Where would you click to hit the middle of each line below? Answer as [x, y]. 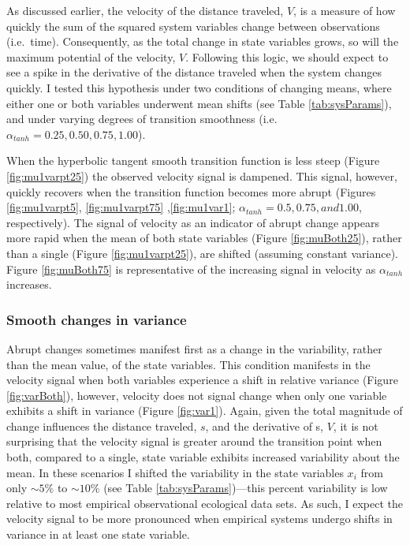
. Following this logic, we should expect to [287, 56]
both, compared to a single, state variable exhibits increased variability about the [203, 457]
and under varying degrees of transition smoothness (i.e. [142, 119]
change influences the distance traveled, [102, 426]
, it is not [356, 426]
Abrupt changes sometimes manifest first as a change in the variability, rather [194, 348]
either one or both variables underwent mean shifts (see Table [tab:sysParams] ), [199, 103]
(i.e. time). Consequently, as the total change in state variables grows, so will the [203, 41]
